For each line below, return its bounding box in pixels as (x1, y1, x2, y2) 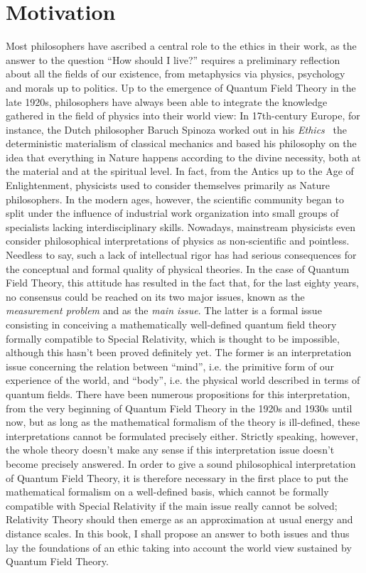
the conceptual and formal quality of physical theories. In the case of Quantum (6, 261, 350, 276)
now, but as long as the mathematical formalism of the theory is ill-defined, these (6, 414, 360, 429)
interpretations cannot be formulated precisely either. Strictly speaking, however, (6, 428, 358, 443)
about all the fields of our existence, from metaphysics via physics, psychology (6, 66, 345, 81)
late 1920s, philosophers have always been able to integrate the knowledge (6, 94, 328, 109)
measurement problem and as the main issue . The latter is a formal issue (6, 303, 322, 318)
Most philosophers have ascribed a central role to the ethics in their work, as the (6, 38, 357, 53)
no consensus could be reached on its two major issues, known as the (6, 289, 305, 304)
